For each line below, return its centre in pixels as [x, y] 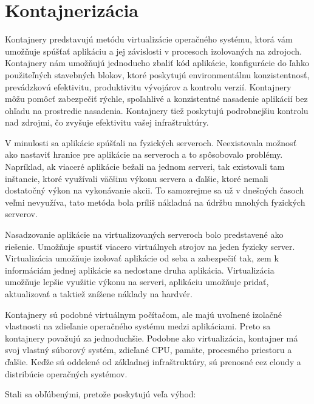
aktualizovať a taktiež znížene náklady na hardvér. [99, 294]
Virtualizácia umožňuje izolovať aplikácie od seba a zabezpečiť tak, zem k [142, 258]
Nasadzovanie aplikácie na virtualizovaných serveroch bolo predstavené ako [144, 234]
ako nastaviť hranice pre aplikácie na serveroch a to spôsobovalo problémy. [144, 154]
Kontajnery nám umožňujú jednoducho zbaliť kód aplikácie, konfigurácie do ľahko [157, 63]
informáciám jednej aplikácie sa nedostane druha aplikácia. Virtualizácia [140, 270]
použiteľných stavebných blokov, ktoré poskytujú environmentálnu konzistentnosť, [157, 74]
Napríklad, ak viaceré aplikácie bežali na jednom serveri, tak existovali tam [145, 167]
